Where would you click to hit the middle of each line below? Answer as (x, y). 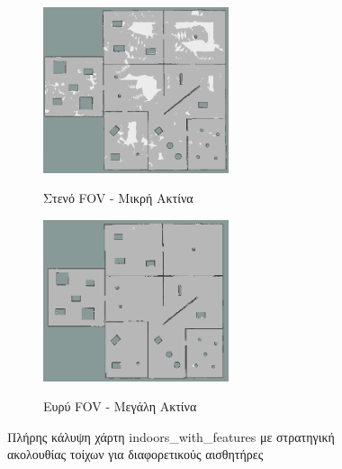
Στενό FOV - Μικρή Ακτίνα (118, 198)
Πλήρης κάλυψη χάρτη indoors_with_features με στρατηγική (171, 436)
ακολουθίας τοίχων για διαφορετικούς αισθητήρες (135, 454)
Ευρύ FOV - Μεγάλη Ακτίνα (120, 406)
